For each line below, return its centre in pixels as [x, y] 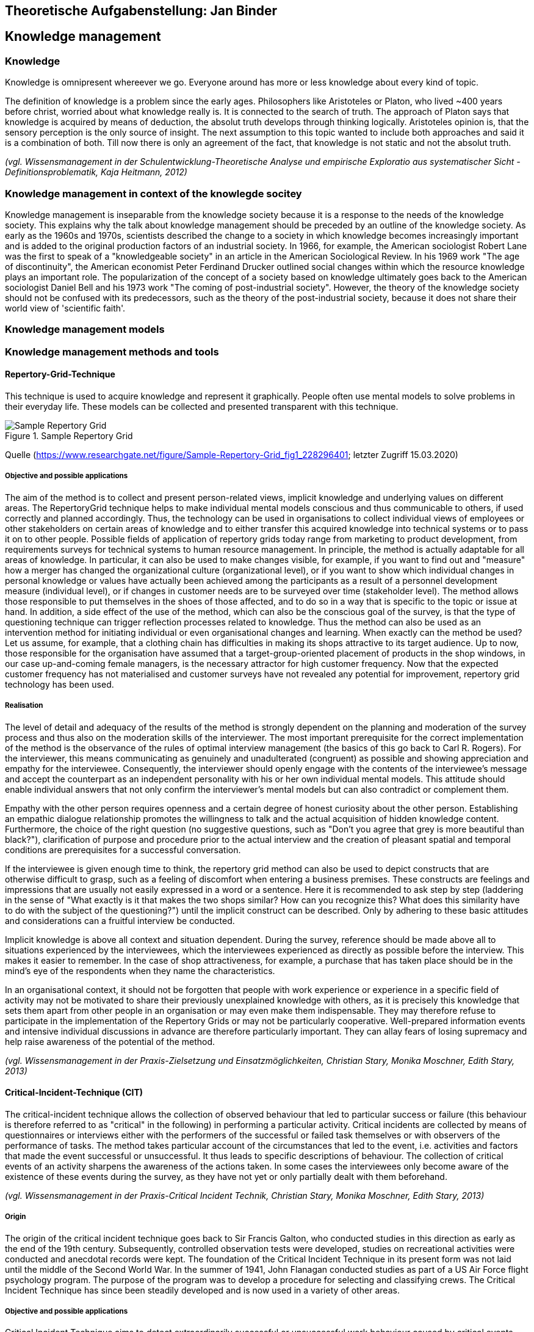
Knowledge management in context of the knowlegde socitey [153, 193]
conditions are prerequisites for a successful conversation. [123, 850]
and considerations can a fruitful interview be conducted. [120, 920]
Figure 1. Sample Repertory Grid [69, 435]
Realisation [24, 706]
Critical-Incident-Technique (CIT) [74, 1093]
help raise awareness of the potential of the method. [110, 1041]
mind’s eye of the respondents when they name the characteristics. [140, 970]
